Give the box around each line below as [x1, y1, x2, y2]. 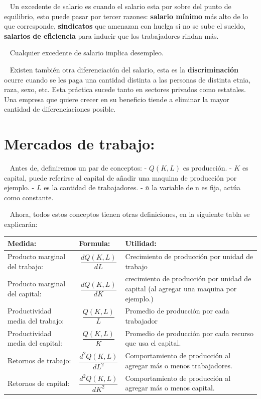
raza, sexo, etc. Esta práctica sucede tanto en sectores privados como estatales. [4, 84, 246, 95]
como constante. [4, 192, 54, 202]
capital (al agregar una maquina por [125, 283, 237, 293]
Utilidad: [125, 238, 157, 249]
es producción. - [183, 163, 232, 173]
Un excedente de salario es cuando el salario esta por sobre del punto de [10, 1, 231, 11]
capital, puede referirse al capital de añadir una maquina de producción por [4, 172, 237, 183]
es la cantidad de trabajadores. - [44, 182, 143, 193]
